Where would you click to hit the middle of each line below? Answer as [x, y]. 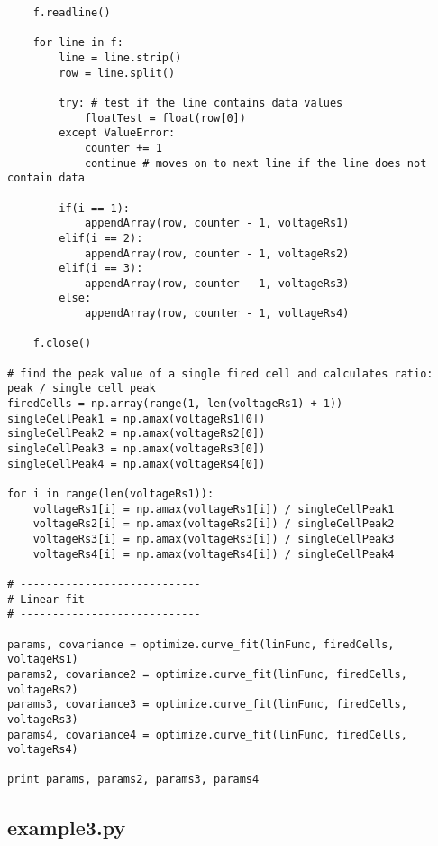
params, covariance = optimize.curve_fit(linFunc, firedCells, [201, 644]
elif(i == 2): [101, 238]
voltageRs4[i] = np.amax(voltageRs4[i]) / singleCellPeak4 [214, 554]
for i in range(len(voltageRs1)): [111, 494]
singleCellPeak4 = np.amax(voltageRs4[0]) [137, 464]
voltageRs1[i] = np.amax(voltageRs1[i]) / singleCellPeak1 [214, 509]
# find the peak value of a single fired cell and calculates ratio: [220, 373]
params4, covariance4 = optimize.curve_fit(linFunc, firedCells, [207, 734]
